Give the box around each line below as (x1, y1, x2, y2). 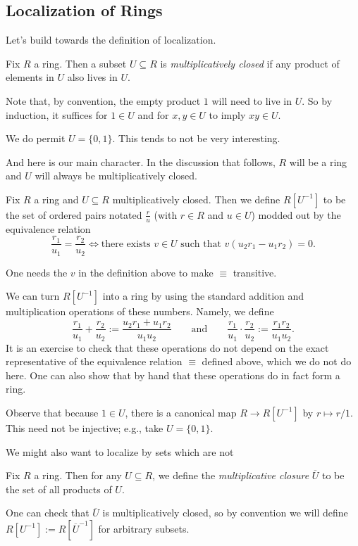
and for (137, 107, 169, 122)
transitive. (233, 265, 277, 279)
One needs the (6, 265, 68, 279)
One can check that (6, 505, 89, 520)
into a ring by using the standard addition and (102, 288, 304, 303)
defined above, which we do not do (202, 354, 352, 369)
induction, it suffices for (6, 107, 108, 122)
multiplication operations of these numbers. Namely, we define (6, 304, 274, 319)
